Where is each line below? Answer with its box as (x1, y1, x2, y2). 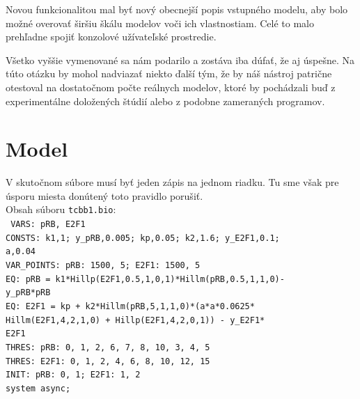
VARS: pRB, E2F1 (10, 219, 86, 230)
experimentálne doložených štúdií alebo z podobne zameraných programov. (6, 93, 325, 108)
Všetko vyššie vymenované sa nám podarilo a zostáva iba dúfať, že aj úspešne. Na (6, 52, 355, 67)
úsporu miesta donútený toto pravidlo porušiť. (6, 188, 203, 203)
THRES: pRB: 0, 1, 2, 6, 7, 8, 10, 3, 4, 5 (6, 343, 210, 353)
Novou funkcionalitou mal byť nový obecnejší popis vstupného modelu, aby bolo (6, 2, 348, 16)
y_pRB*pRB (6, 288, 51, 298)
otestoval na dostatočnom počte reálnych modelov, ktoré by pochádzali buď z (6, 79, 336, 94)
